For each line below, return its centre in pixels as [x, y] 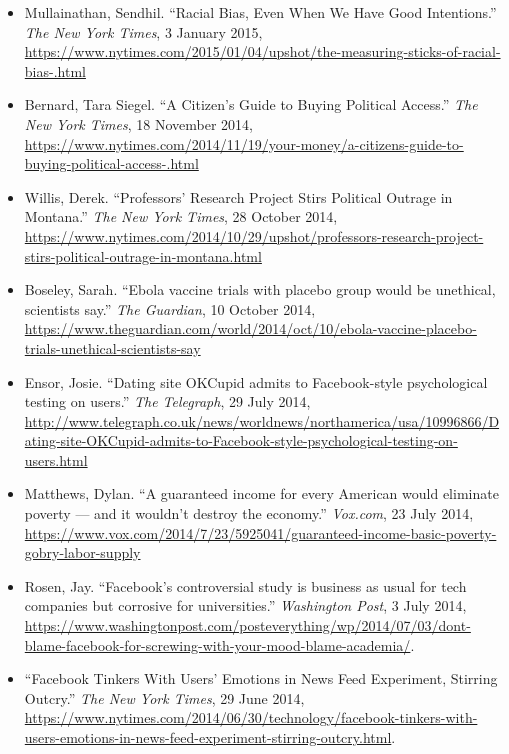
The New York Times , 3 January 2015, [143, 31]
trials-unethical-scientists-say [112, 347]
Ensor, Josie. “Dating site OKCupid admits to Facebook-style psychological [256, 381]
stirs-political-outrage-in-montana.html [143, 255]
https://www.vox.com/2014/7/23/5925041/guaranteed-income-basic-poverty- [260, 532]
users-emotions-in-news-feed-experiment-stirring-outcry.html [208, 737]
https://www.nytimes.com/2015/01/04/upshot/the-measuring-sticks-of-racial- [262, 51]
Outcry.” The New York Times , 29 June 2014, [164, 697]
